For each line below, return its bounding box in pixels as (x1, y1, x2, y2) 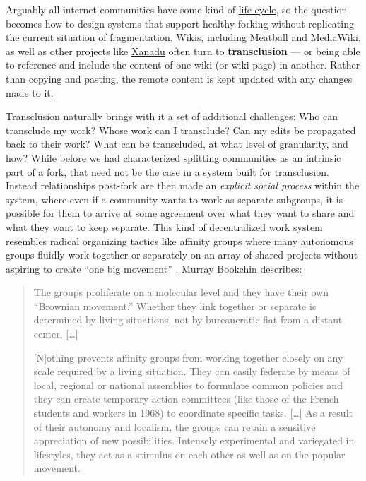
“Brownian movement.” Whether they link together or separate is (33, 298, 317, 313)
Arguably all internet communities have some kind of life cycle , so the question (6, 2, 348, 16)
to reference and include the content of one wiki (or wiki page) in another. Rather (6, 57, 360, 72)
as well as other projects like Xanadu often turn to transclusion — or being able (6, 43, 360, 58)
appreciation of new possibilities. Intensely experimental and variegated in (33, 433, 355, 448)
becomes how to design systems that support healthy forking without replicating (6, 16, 354, 30)
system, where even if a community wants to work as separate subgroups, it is (6, 191, 343, 206)
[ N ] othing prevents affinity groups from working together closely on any (33, 350, 343, 364)
